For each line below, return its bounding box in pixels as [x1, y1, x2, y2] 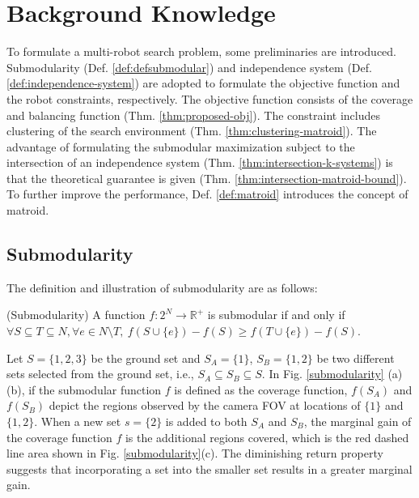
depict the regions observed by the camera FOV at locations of [49, 397, 361, 414]
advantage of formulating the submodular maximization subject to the [6, 138, 355, 155]
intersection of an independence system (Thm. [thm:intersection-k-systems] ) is [6, 154, 393, 171]
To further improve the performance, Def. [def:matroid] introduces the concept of [6, 185, 408, 202]
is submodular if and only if [207, 306, 345, 323]
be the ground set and [91, 349, 201, 366]
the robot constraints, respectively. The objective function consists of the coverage [6, 90, 413, 107]
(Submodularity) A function [6, 306, 146, 323]
